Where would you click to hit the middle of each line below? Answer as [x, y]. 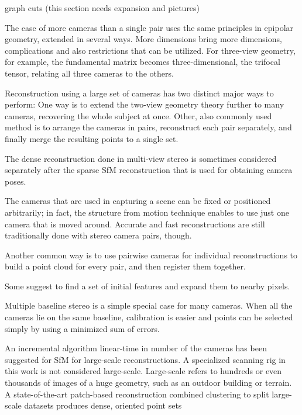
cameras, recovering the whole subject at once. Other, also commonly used [138, 115]
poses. [16, 181]
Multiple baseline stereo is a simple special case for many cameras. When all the [149, 305]
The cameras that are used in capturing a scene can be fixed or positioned [138, 201]
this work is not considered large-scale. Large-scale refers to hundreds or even [143, 371]
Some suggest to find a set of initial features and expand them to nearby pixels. [147, 286]
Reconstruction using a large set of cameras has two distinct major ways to [139, 93]
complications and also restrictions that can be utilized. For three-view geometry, [150, 50]
